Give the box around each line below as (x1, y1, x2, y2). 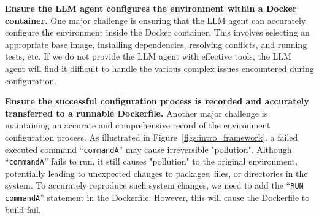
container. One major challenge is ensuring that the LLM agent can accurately (5, 14, 306, 26)
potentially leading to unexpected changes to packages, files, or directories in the (5, 166, 308, 179)
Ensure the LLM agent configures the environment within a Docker (5, 2, 297, 14)
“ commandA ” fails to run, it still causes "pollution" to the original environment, (5, 155, 298, 168)
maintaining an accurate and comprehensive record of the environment (5, 119, 271, 131)
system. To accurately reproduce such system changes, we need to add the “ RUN (5, 179, 304, 192)
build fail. (5, 203, 41, 216)
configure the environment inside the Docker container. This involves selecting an (5, 26, 310, 39)
